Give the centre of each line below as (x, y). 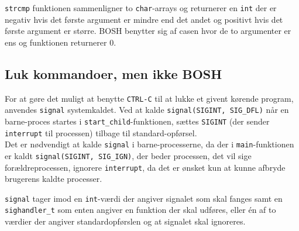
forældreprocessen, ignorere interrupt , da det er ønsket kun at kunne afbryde (145, 167)
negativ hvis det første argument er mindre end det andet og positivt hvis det (144, 19)
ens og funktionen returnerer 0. (61, 42)
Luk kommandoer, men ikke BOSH (114, 73)
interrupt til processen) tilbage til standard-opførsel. (101, 132)
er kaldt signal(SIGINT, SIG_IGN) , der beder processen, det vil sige (128, 155)
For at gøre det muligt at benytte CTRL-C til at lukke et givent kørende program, (149, 98)
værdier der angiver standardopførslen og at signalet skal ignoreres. (125, 221)
